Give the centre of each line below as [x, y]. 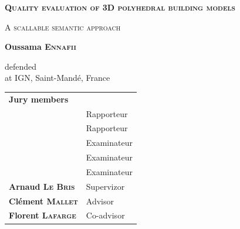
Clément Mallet [43, 201]
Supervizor [105, 186]
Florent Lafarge [43, 215]
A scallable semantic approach [63, 27]
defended [21, 66]
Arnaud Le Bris [42, 186]
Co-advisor [105, 215]
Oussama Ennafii [40, 47]
